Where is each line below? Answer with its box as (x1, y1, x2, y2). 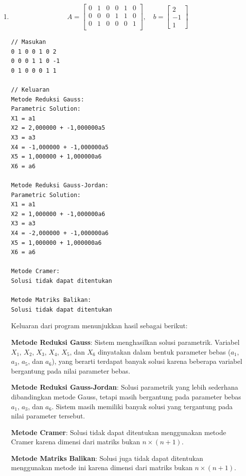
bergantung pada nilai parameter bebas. (11, 365, 130, 376)
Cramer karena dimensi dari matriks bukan (11, 436, 140, 447)
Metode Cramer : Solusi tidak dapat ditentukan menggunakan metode (11, 427, 226, 437)
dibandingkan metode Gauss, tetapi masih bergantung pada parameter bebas (11, 391, 241, 401)
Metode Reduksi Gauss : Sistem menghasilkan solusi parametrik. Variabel (11, 337, 240, 347)
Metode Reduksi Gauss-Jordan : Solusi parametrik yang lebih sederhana (11, 382, 238, 392)
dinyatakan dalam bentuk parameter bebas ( (98, 346, 231, 357)
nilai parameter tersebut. (11, 411, 85, 421)
